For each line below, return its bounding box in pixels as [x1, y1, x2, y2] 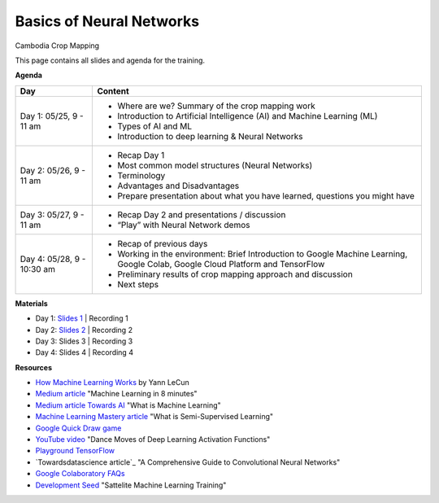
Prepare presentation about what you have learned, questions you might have [117, 190, 415, 201]
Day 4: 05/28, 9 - [20, 253, 86, 265]
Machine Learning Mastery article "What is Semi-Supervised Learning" [35, 412, 274, 422]
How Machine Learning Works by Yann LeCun [35, 378, 190, 387]
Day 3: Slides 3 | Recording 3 [35, 336, 133, 346]
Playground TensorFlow [35, 446, 115, 456]
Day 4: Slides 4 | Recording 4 [35, 348, 134, 357]
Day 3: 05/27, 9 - [20, 208, 85, 220]
